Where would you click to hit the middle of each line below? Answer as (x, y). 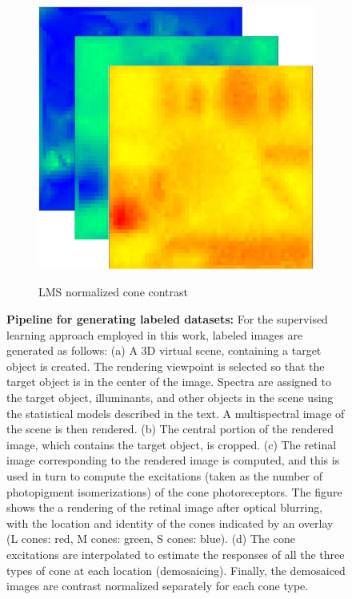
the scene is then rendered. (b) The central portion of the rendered (170, 429)
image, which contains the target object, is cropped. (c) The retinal (172, 444)
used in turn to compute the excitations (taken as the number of (165, 476)
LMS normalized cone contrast (114, 292)
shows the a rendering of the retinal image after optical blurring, (165, 507)
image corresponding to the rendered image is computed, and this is (173, 460)
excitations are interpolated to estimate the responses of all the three (176, 554)
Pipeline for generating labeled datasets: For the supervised (167, 319)
